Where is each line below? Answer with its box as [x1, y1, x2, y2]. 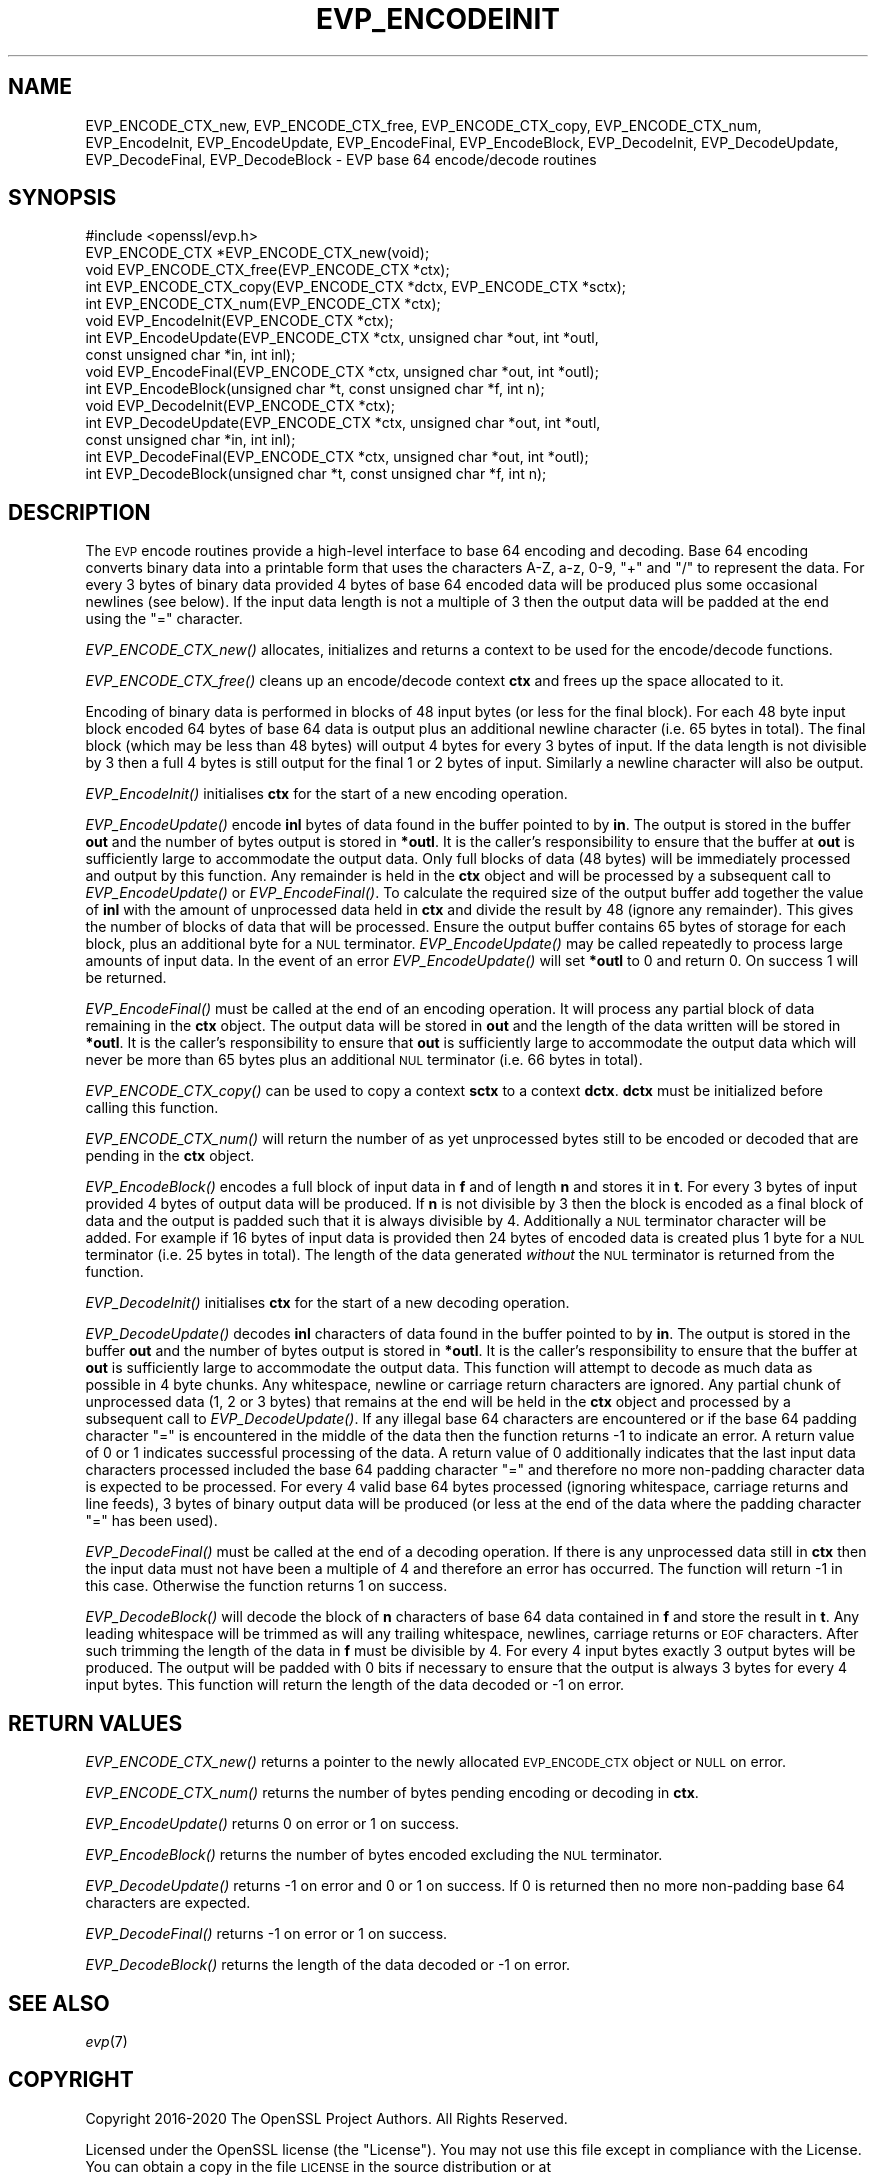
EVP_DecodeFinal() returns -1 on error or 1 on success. [85, 1925, 448, 1943]
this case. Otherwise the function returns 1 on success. [85, 1577, 448, 1595]
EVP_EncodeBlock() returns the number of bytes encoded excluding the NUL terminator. [85, 1846, 663, 1864]
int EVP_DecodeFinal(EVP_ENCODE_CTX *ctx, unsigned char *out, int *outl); [85, 448, 589, 466]
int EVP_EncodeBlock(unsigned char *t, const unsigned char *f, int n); [85, 380, 545, 398]
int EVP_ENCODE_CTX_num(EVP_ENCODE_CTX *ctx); [85, 295, 441, 313]
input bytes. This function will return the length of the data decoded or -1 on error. [85, 1676, 625, 1694]
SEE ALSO [8, 1990, 110, 2016]
